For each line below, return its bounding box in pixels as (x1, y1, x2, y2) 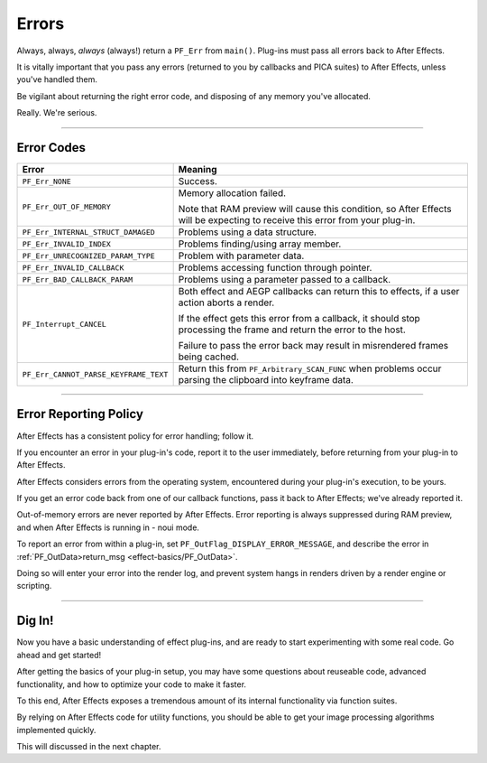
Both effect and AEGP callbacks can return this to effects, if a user (178, 285, 460, 298)
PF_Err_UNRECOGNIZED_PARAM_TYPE (22, 251, 155, 261)
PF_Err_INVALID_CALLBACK (22, 263, 124, 273)
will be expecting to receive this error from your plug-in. (178, 214, 416, 227)
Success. (178, 175, 218, 188)
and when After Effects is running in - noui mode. (16, 522, 200, 533)
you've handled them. (16, 74, 98, 85)
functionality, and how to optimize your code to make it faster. (16, 678, 247, 690)
